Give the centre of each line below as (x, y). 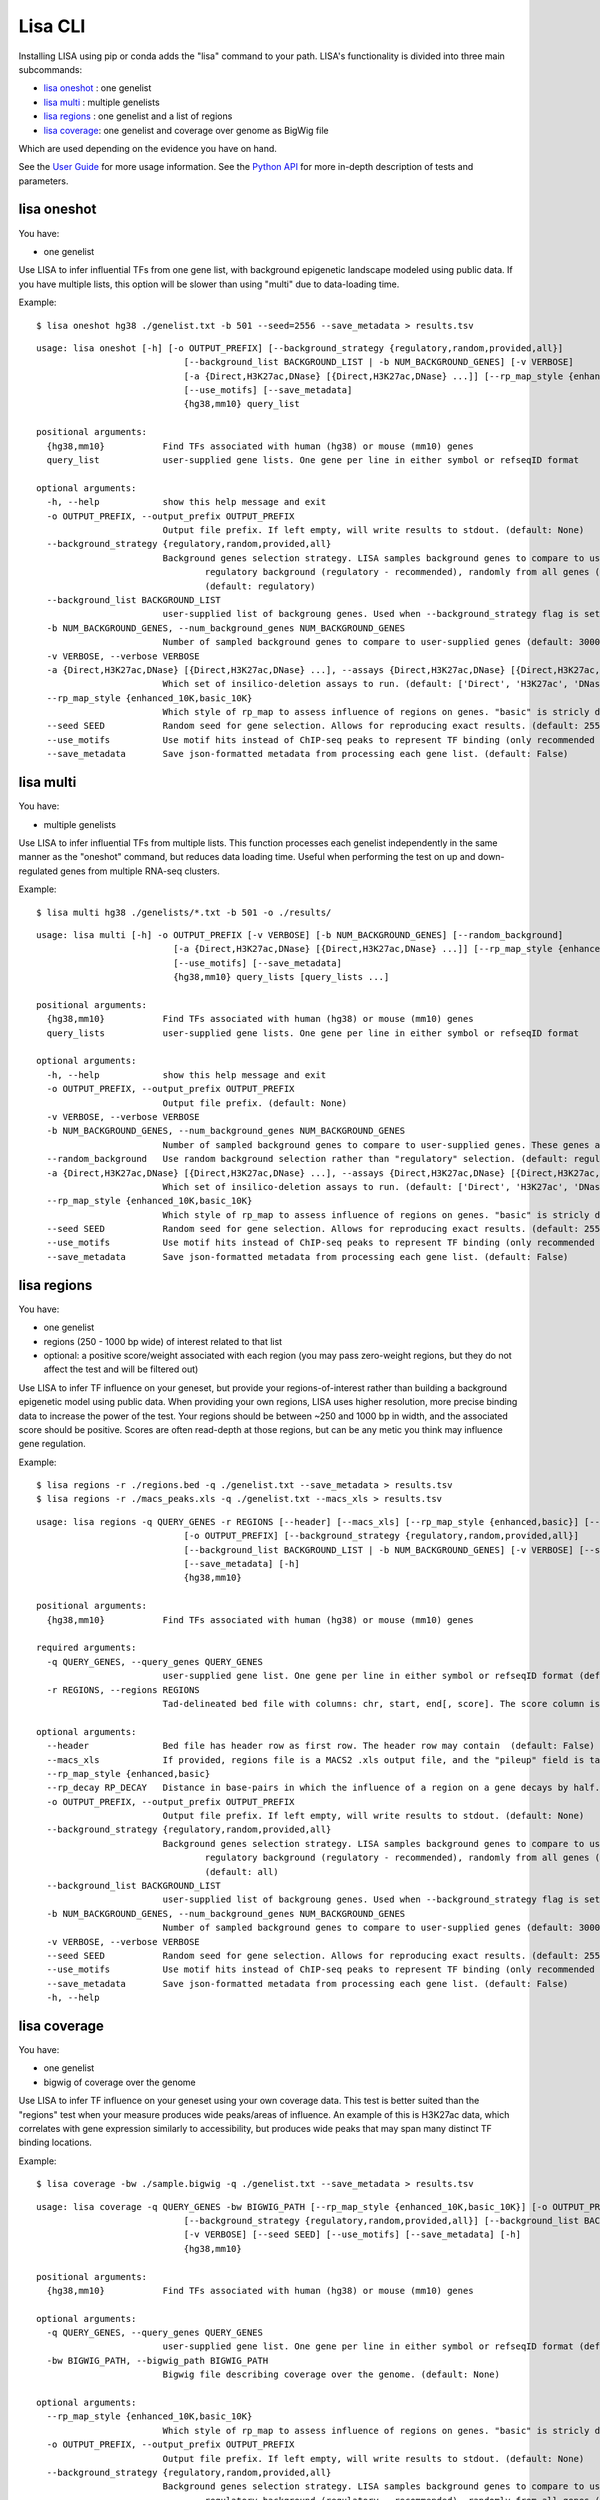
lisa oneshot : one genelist (97, 88)
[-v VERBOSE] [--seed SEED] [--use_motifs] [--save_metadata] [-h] (352, 2234)
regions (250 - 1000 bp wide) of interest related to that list (163, 1341)
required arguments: (86, 1648)
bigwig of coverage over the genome (120, 2082)
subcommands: (50, 69)
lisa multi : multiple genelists (101, 102)
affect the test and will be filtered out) (121, 1369)
